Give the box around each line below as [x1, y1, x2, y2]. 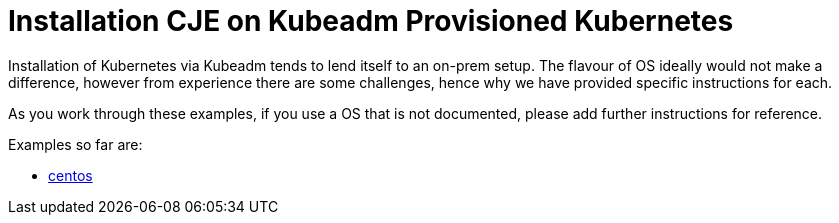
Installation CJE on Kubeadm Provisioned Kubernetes [8, 4, 734, 38]
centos [48, 166, 93, 184]
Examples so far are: [8, 135, 143, 153]
